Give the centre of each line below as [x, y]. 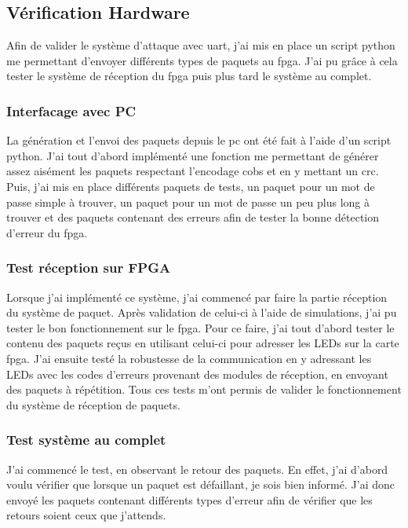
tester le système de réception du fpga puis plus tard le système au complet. [189, 76]
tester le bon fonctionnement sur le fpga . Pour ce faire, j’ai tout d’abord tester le [200, 327]
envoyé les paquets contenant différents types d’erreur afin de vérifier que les [189, 499]
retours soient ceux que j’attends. [86, 515]
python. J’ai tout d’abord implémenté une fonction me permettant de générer [193, 155]
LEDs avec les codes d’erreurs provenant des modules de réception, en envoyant [197, 374]
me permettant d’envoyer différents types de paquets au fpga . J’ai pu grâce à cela [202, 60]
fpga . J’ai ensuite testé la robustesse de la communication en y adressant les [189, 358]
